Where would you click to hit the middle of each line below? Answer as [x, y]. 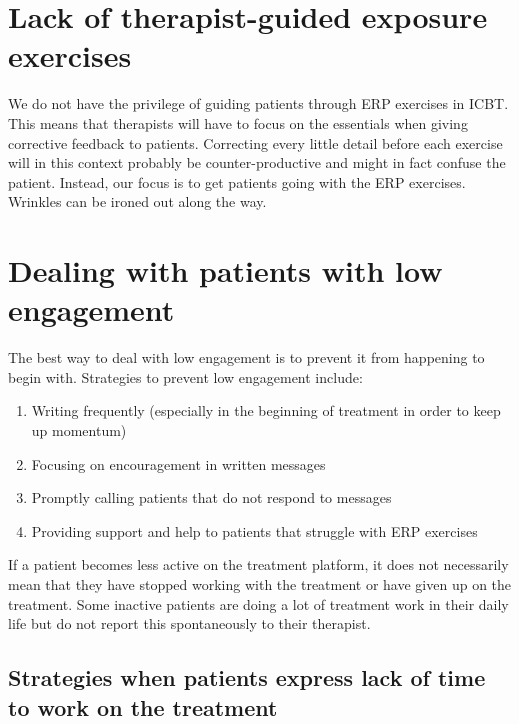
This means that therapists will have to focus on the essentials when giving [238, 122]
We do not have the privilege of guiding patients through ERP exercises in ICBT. [258, 103]
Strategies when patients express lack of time [247, 677]
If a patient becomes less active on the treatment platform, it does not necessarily [258, 564]
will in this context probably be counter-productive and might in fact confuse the [257, 162]
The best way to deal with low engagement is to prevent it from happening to [246, 357]
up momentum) [79, 429]
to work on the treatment [143, 706]
